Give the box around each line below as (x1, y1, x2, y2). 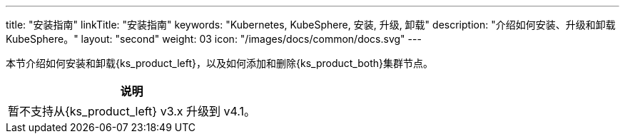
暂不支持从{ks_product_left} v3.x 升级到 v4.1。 (8, 104, 256, 118)
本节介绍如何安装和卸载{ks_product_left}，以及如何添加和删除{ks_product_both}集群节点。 (6, 57, 433, 69)
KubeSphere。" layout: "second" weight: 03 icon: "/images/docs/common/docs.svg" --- (6, 33, 422, 45)
